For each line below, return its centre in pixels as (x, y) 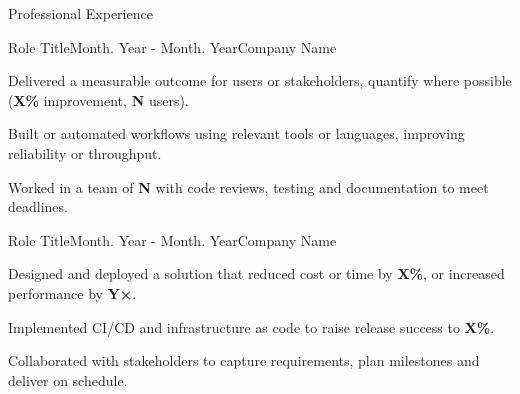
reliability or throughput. (85, 152)
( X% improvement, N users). (98, 99)
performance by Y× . (72, 292)
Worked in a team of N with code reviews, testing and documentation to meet (248, 186)
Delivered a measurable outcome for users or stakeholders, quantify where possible (260, 80)
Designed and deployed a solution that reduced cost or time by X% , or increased (256, 273)
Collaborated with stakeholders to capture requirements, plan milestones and (244, 360)
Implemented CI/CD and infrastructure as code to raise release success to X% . (251, 326)
